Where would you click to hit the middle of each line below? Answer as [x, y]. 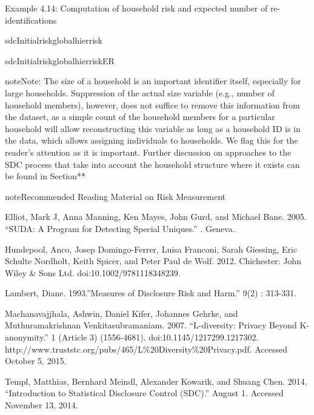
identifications [31, 20]
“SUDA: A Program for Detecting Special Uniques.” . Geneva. [120, 228]
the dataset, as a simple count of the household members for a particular [140, 117]
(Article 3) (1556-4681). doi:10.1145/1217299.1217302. [159, 337]
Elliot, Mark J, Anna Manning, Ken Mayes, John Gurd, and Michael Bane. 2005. [156, 217]
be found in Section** [45, 176]
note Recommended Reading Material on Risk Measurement [115, 196]
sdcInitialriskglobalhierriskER [60, 60]
